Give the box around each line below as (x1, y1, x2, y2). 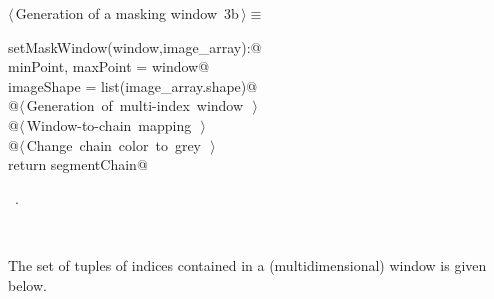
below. (8, 274, 47, 295)
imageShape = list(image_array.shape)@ (8, 75, 258, 96)
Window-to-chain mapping (26, 114, 192, 135)
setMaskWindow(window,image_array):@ (8, 36, 262, 57)
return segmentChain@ (8, 154, 148, 175)
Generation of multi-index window (26, 95, 244, 116)
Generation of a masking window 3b (15, 3, 239, 23)
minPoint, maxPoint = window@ (8, 56, 210, 77)
